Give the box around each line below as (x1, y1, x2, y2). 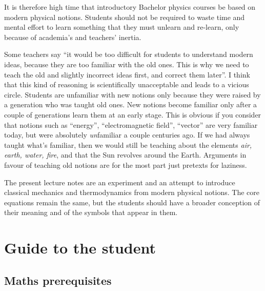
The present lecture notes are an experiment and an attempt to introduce (4, 177, 235, 187)
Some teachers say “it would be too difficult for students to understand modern (4, 49, 253, 60)
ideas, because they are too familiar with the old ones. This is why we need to (4, 59, 249, 69)
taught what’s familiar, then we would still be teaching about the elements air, (4, 139, 252, 150)
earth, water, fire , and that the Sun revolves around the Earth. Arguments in (4, 149, 247, 160)
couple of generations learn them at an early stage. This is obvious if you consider (4, 109, 261, 120)
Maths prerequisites (4, 272, 112, 288)
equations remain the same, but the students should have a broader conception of (4, 197, 260, 207)
